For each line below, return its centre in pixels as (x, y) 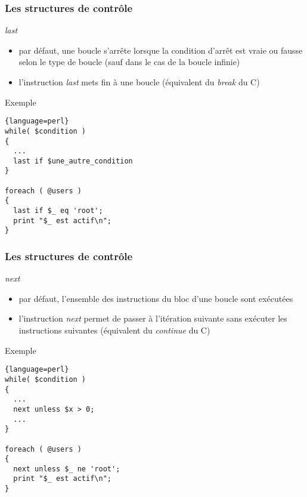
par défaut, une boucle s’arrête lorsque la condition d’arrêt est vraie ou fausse (161, 50)
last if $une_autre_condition (73, 161)
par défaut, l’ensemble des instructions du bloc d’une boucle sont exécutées (156, 298)
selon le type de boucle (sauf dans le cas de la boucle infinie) (129, 62)
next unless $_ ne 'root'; (67, 469)
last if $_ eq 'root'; (58, 211)
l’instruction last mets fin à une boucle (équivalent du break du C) (139, 82)
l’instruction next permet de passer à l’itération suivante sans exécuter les (153, 318)
